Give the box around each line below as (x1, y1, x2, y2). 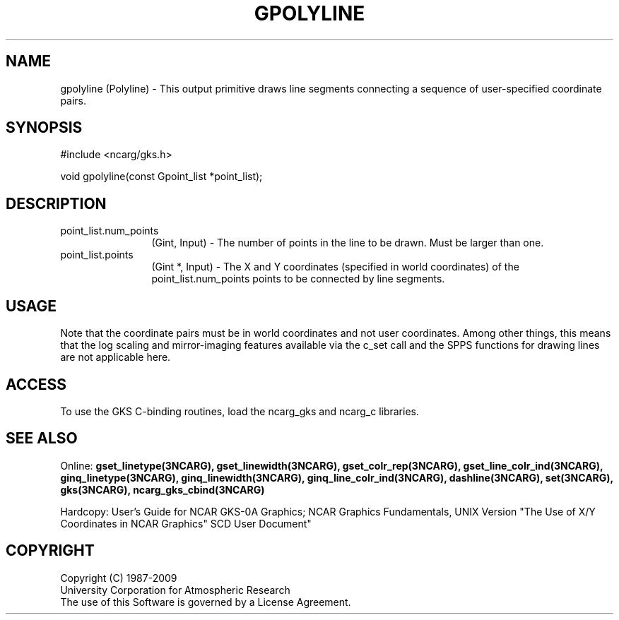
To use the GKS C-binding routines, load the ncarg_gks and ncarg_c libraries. (60, 405, 420, 417)
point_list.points (60, 249, 134, 261)
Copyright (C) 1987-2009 (60, 571, 177, 584)
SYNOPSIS (6, 119, 83, 137)
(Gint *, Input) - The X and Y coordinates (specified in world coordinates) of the (151, 261, 519, 273)
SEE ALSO (6, 429, 78, 448)
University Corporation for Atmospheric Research (60, 583, 290, 596)
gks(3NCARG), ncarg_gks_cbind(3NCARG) (60, 483, 265, 496)
